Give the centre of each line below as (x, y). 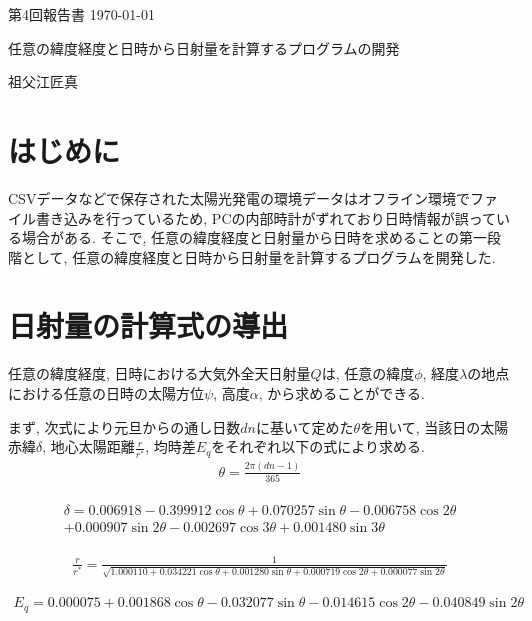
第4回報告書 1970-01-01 (81, 14)
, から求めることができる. (341, 393)
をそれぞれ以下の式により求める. (318, 446)
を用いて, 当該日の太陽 (434, 426)
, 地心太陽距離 (88, 446)
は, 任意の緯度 (368, 373)
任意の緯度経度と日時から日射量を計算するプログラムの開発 (204, 47)
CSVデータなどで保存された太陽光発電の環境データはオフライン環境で (239, 197)
